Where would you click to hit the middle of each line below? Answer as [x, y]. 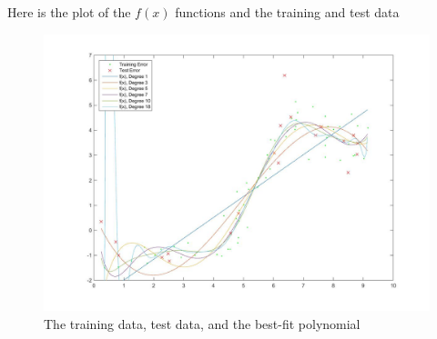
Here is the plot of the [69, 12]
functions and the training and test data [287, 12]
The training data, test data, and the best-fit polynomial [202, 323]
